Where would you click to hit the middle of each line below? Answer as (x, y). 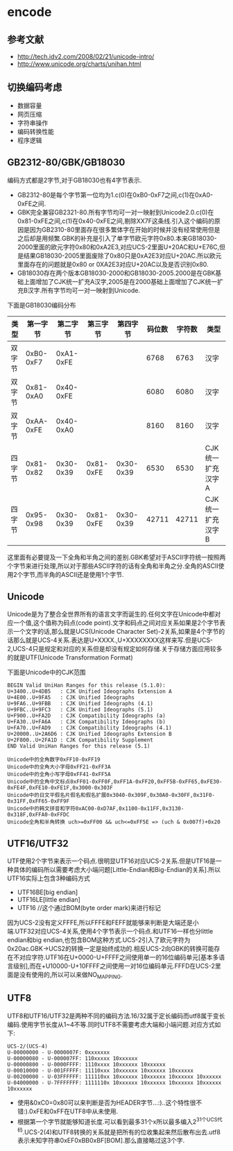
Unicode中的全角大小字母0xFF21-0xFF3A (59, 767)
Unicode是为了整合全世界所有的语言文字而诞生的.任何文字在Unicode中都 (111, 614)
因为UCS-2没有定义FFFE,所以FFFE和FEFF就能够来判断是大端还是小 (103, 923)
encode (29, 12)
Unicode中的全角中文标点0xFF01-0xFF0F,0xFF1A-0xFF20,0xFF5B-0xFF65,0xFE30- (115, 782)
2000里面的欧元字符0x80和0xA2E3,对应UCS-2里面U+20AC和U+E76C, (118, 246)
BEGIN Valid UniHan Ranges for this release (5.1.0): (87, 686)
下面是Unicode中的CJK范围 (46, 672)
